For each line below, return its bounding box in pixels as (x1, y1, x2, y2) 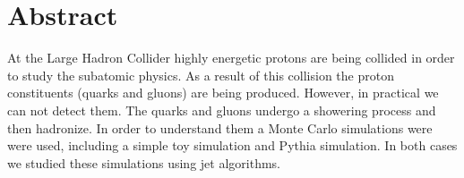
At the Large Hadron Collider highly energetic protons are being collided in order (7, 48, 455, 67)
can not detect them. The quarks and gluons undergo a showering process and (7, 100, 436, 119)
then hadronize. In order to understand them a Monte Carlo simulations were (7, 118, 433, 137)
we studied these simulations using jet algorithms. (7, 153, 280, 172)
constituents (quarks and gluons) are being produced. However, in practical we (7, 83, 439, 102)
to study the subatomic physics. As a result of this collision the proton (7, 65, 394, 84)
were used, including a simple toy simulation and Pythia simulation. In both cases (7, 136, 458, 155)
